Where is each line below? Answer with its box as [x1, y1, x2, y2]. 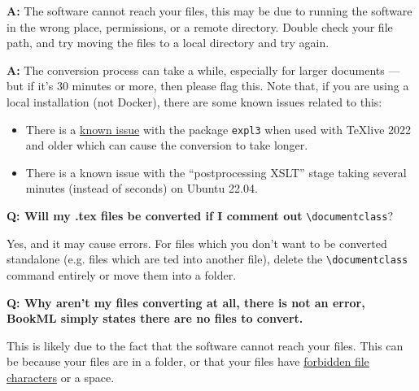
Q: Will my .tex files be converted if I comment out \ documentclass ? [7, 207, 393, 224]
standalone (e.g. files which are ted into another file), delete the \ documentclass [7, 250, 408, 267]
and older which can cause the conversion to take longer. [25, 137, 308, 154]
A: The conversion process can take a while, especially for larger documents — [7, 61, 400, 78]
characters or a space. [7, 368, 115, 385]
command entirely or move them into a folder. [7, 266, 237, 283]
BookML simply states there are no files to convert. [7, 310, 303, 327]
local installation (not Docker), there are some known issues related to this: [7, 93, 382, 110]
